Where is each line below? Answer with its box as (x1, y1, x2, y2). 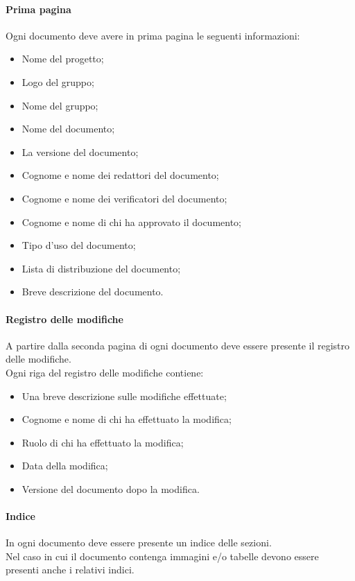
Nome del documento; (21, 121, 115, 136)
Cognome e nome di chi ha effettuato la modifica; (21, 412, 232, 426)
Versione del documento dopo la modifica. (21, 481, 200, 496)
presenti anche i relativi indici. (6, 562, 135, 577)
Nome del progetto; (21, 51, 104, 66)
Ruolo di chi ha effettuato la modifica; (21, 435, 184, 449)
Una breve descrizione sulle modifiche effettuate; (21, 388, 227, 403)
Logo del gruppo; (21, 74, 94, 89)
